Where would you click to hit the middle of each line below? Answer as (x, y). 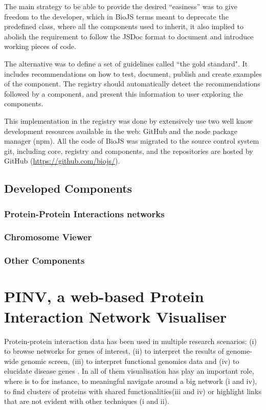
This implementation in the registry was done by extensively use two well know (128, 120)
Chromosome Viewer (48, 237)
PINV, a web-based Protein (104, 296)
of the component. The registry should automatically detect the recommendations (132, 84)
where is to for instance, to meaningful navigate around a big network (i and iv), (131, 381)
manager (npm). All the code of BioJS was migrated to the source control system (132, 141)
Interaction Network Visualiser (116, 316)
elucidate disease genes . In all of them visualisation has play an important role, (129, 371)
